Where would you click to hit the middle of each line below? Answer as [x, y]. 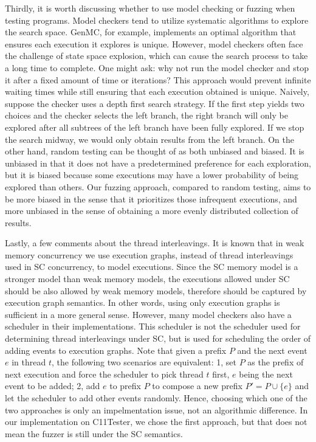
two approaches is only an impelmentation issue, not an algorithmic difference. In [156, 409]
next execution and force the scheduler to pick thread [104, 374]
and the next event [272, 350]
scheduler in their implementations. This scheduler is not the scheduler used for [153, 326]
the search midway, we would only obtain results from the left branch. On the [149, 139]
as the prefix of [276, 362]
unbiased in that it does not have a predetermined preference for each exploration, [158, 163]
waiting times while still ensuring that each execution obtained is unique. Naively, [157, 92]
